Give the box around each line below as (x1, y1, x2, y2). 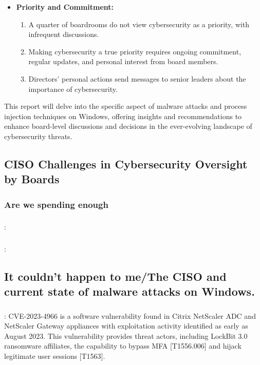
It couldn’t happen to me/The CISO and (4, 268, 227, 284)
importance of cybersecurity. (28, 83, 118, 94)
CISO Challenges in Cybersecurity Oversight (4, 156, 248, 171)
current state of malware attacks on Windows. (4, 283, 255, 299)
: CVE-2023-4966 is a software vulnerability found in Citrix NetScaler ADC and (4, 310, 256, 321)
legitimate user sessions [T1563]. (4, 351, 105, 361)
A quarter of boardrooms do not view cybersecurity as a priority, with (28, 18, 250, 29)
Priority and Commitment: (16, 2, 114, 12)
